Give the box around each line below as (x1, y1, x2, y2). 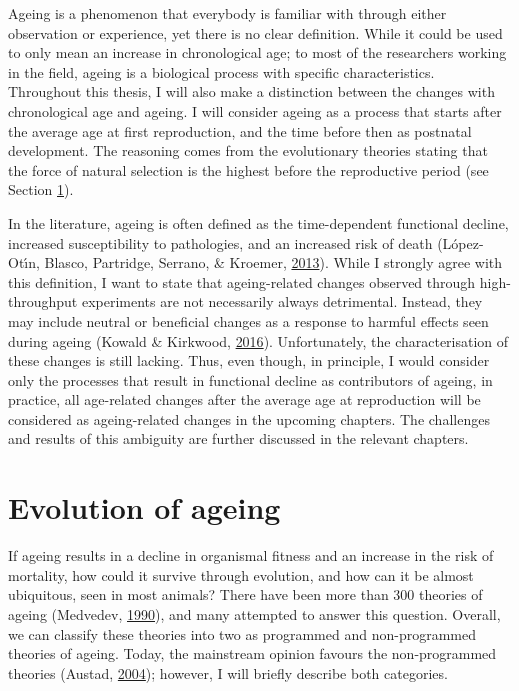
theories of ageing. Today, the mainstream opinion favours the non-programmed (8, 643, 497, 664)
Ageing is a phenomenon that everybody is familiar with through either (8, 3, 447, 23)
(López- (437, 232, 484, 253)
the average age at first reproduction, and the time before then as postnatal (8, 120, 472, 141)
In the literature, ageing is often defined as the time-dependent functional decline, (8, 212, 509, 233)
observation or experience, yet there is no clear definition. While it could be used (8, 22, 503, 43)
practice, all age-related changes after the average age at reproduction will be (8, 389, 481, 410)
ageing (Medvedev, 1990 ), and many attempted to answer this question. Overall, (8, 603, 501, 624)
